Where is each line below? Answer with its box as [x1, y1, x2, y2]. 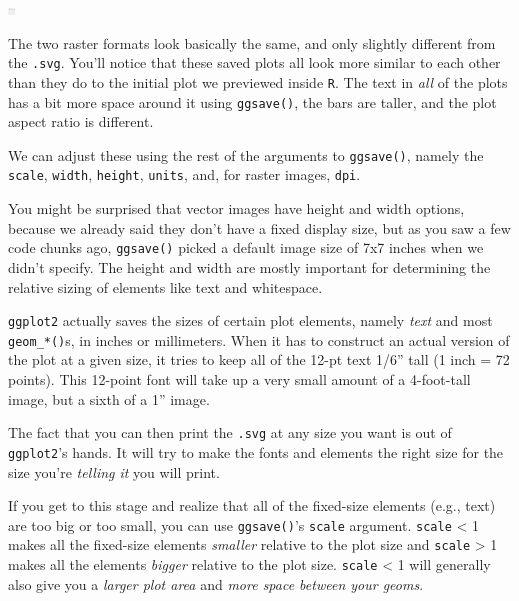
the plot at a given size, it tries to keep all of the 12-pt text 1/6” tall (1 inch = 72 [8, 349, 510, 370]
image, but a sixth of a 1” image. [8, 388, 210, 409]
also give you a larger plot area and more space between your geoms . [8, 573, 424, 594]
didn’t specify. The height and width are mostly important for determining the [8, 256, 491, 277]
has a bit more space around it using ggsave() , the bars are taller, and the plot [8, 91, 497, 112]
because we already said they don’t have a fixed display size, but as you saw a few [8, 217, 511, 238]
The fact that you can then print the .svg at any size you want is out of [8, 422, 452, 443]
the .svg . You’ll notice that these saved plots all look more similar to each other [8, 52, 501, 73]
